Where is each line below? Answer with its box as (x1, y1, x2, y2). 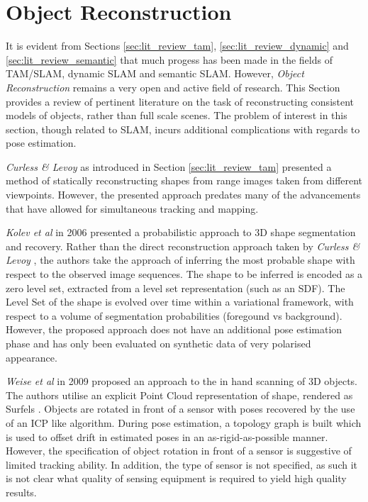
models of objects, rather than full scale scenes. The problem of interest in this (6, 108, 347, 123)
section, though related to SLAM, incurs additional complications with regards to (6, 121, 360, 136)
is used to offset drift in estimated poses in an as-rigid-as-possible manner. (6, 429, 328, 444)
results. (6, 484, 37, 499)
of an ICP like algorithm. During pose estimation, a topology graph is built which (6, 415, 362, 430)
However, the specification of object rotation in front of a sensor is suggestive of (6, 443, 352, 458)
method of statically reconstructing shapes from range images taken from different (6, 173, 363, 188)
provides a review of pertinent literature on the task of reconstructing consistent (6, 94, 355, 108)
